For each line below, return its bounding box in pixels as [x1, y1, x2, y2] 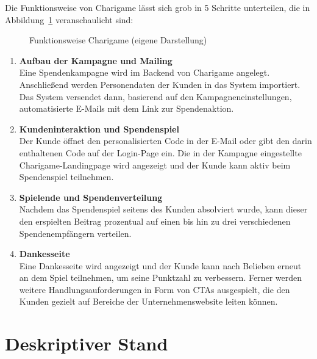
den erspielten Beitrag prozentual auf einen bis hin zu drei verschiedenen [19, 214, 291, 227]
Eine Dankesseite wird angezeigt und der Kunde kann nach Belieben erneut [19, 259, 302, 272]
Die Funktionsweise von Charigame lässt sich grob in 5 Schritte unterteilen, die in [5, 1, 310, 13]
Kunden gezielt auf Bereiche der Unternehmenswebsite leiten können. [19, 295, 278, 308]
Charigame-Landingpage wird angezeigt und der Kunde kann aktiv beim [19, 158, 291, 171]
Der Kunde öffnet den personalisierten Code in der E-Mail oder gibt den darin [19, 134, 312, 147]
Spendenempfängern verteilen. [19, 227, 132, 239]
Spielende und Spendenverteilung [19, 190, 163, 203]
